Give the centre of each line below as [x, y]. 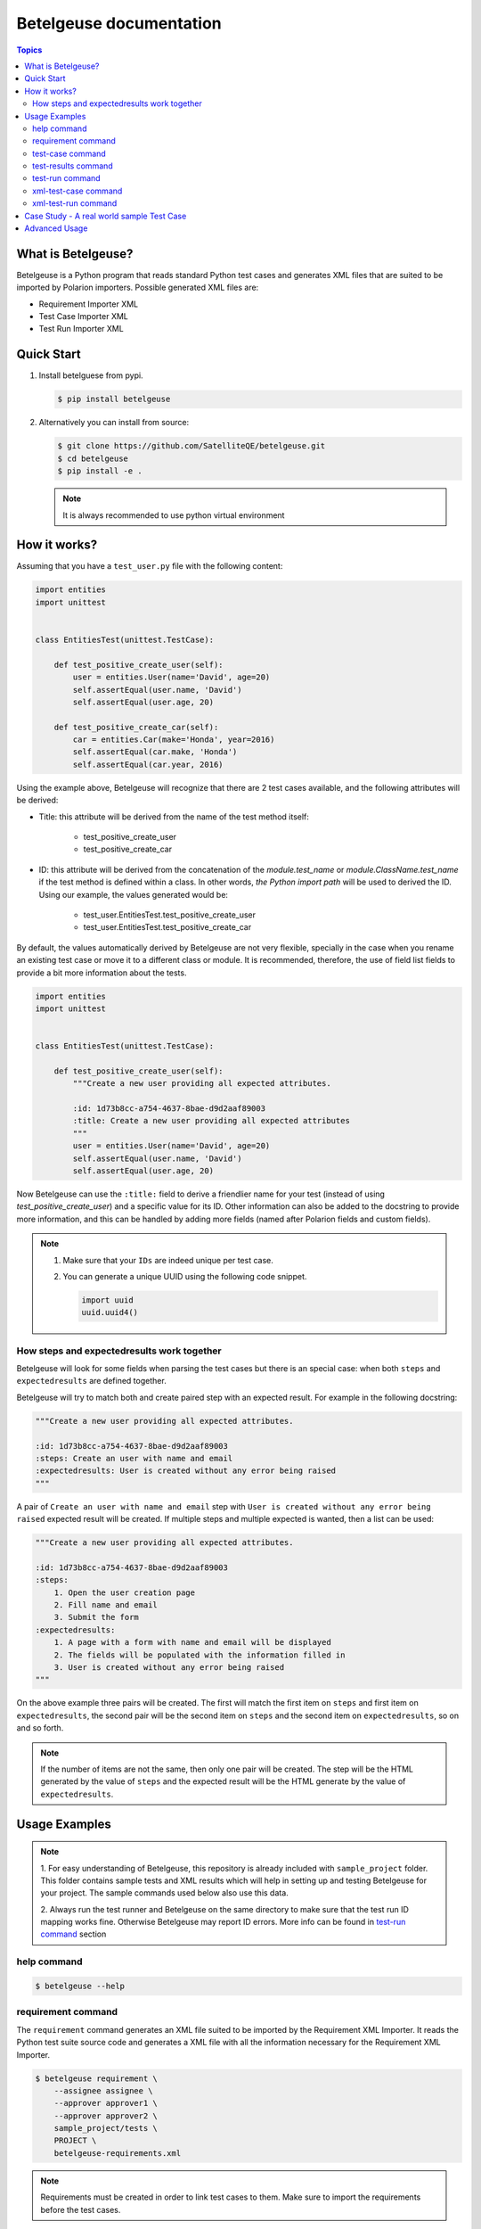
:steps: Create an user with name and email [134, 1458]
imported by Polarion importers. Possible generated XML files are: [138, 288]
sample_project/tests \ [106, 2128]
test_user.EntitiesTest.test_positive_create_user [170, 915]
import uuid [107, 1300]
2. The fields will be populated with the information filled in [200, 1655]
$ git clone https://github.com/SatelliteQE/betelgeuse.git [192, 446]
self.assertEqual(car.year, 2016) [148, 764]
